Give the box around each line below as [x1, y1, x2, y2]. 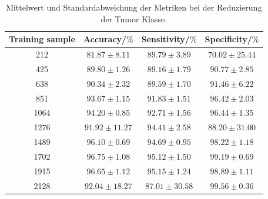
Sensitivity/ [141, 33, 190, 45]
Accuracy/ [83, 33, 127, 45]
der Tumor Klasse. [101, 12, 168, 25]
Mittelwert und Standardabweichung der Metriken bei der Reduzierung [6, 1, 262, 13]
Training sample [9, 33, 75, 45]
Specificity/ [205, 33, 252, 45]
